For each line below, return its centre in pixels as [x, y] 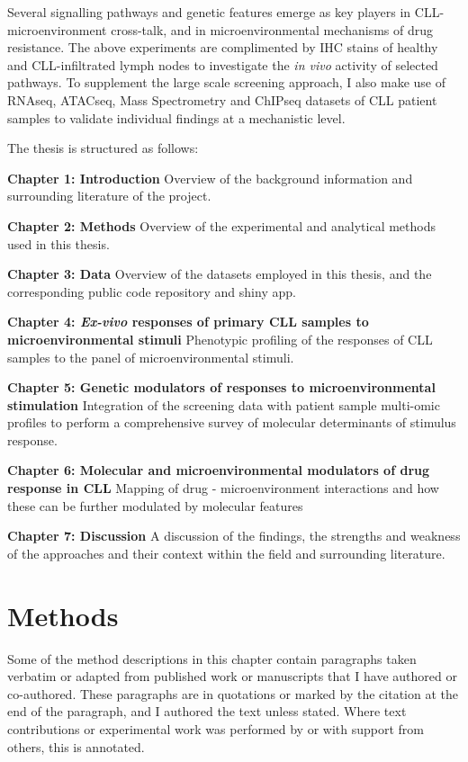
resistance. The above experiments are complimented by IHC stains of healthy [223, 47]
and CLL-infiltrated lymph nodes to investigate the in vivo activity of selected [223, 64]
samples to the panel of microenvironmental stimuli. [151, 357]
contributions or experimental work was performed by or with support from [216, 728]
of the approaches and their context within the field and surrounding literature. [226, 553]
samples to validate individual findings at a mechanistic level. [176, 117]
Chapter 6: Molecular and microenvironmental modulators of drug [219, 470]
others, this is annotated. [76, 746]
